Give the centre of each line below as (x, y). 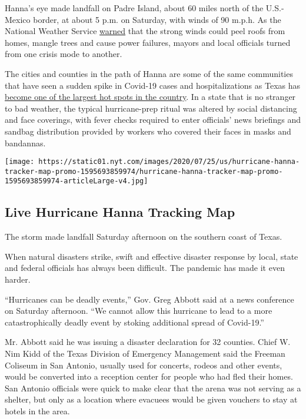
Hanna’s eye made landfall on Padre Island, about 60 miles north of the (134, 8)
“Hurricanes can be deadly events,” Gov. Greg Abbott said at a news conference (149, 299)
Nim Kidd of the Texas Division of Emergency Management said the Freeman (145, 353)
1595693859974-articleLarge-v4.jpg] (76, 181)
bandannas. (25, 143)
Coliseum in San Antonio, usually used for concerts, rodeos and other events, (144, 365)
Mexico (18, 19)
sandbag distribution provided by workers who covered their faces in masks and (148, 131)
